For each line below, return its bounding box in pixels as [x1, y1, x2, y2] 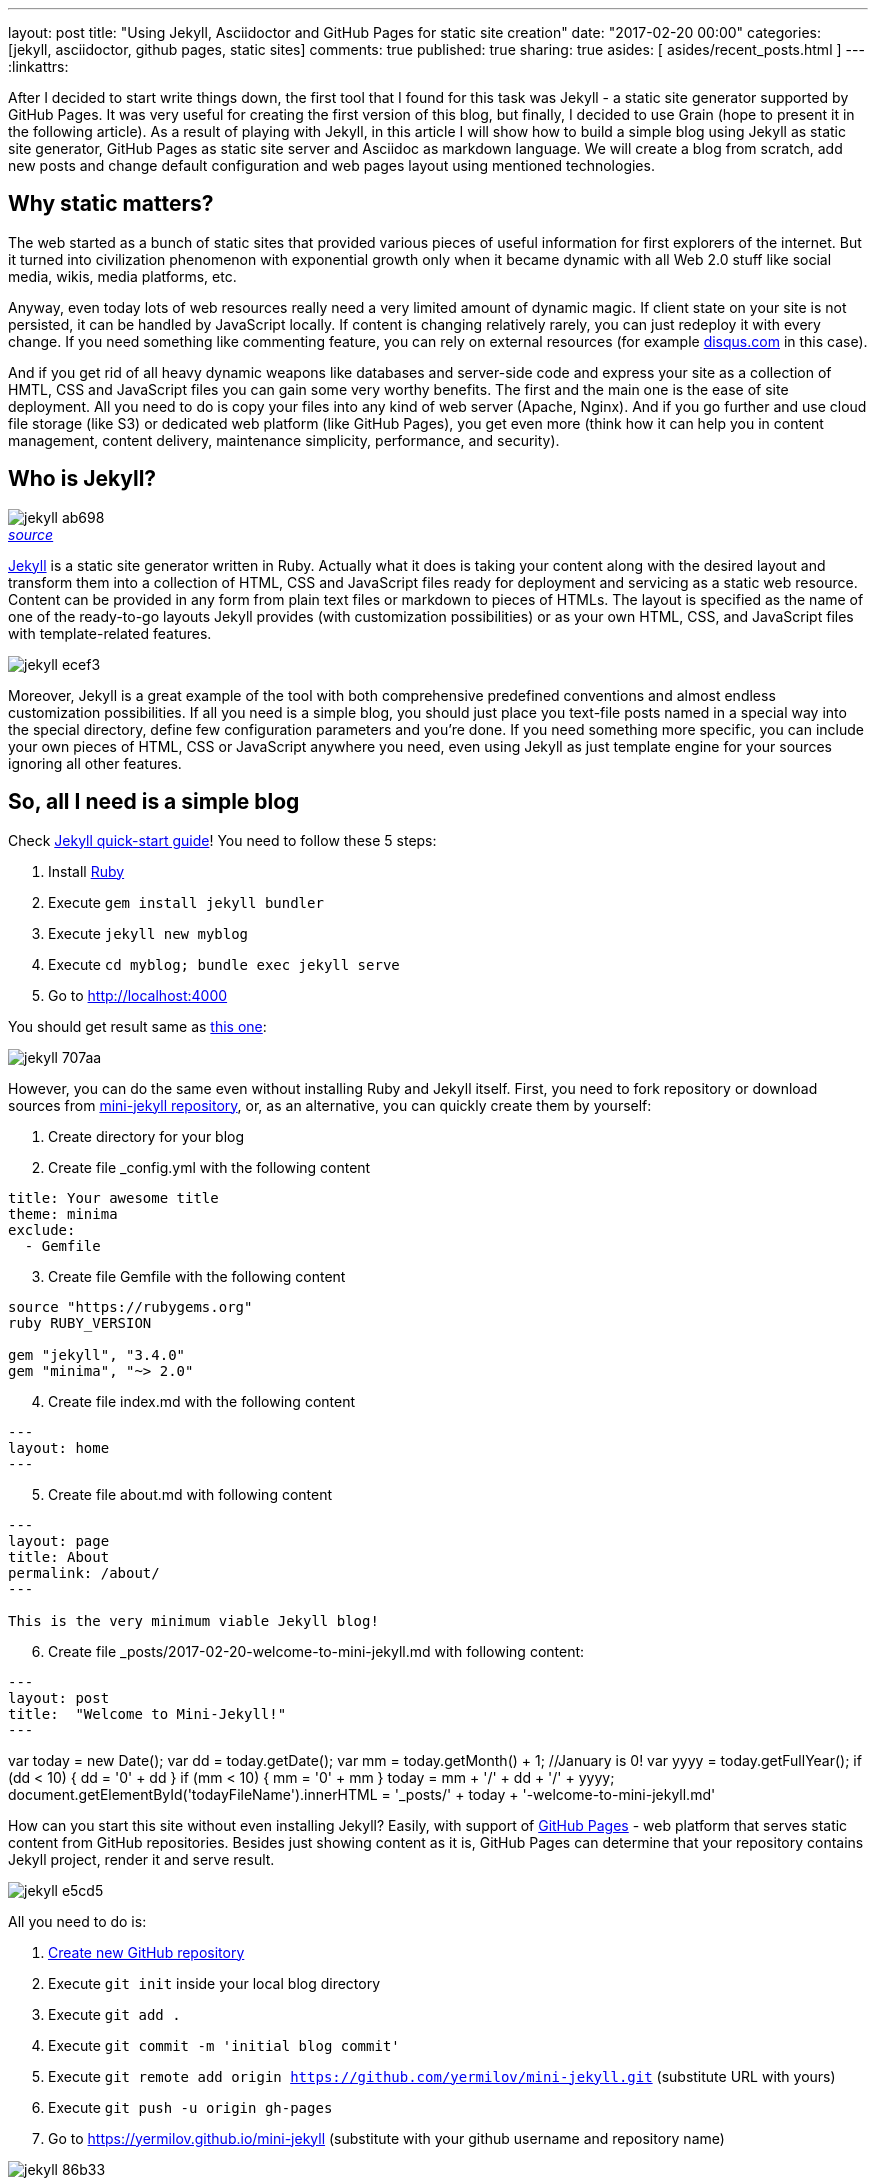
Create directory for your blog [48, 1127, 245, 1145]
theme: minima [8, 1205, 118, 1222]
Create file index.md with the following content [48, 1392, 356, 1410]
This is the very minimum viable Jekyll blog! [8, 1612, 379, 1629]
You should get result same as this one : [8, 1017, 267, 1035]
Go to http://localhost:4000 [48, 986, 228, 1004]
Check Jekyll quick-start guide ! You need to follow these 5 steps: [8, 831, 437, 849]
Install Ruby [48, 862, 125, 880]
